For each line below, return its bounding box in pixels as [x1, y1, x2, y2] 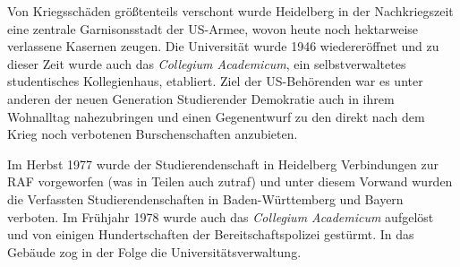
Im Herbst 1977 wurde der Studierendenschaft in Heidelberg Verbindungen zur [7, 154, 439, 173]
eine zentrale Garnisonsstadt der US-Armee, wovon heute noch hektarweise [7, 19, 419, 38]
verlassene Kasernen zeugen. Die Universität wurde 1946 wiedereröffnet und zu [7, 37, 439, 56]
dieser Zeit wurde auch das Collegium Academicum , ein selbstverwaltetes [7, 54, 406, 73]
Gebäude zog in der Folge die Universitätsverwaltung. [7, 242, 302, 261]
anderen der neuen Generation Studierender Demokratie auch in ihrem [7, 89, 395, 108]
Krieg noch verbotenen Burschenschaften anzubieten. [7, 125, 298, 143]
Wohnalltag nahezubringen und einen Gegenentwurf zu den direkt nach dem [7, 107, 425, 125]
